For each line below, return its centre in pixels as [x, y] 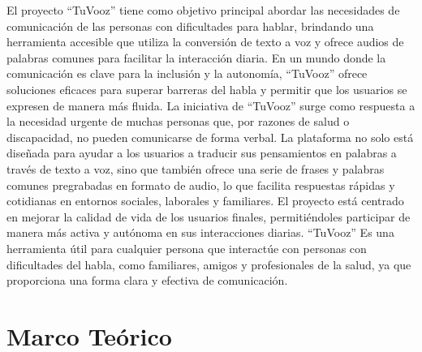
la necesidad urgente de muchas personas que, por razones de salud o [178, 121]
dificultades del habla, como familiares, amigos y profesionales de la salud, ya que [209, 264]
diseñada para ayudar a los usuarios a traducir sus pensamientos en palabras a [202, 153]
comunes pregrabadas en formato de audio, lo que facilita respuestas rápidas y [201, 185]
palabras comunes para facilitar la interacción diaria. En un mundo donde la [196, 57]
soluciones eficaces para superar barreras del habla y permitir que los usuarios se [207, 89]
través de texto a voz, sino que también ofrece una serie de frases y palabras [196, 168]
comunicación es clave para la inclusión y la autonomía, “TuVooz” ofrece [187, 73]
